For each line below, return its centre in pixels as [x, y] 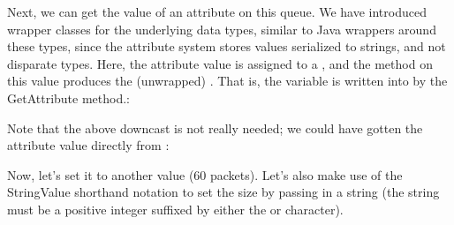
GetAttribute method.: [68, 97]
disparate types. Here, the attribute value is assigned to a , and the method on [220, 63]
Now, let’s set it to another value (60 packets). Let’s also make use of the [205, 174]
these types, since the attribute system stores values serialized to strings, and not [227, 46]
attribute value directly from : [88, 145]
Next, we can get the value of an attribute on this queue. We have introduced [217, 11]
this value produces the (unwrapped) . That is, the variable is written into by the [227, 81]
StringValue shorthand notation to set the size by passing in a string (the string [223, 192]
